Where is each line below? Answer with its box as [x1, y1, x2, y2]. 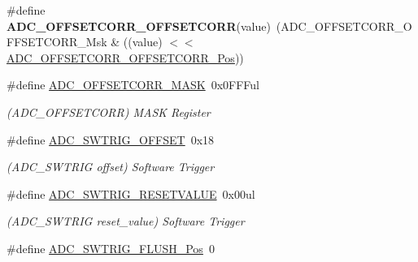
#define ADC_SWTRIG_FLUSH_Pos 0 [7, 239, 215, 256]
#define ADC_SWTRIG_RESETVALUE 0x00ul [7, 185, 255, 202]
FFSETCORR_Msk [7, 33, 107, 50]
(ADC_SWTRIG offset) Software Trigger [7, 158, 215, 175]
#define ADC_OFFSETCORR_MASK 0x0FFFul [7, 76, 259, 93]
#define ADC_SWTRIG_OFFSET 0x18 [7, 131, 215, 148]
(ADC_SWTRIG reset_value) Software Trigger [7, 213, 245, 230]
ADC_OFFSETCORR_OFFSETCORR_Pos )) [7, 49, 244, 66]
